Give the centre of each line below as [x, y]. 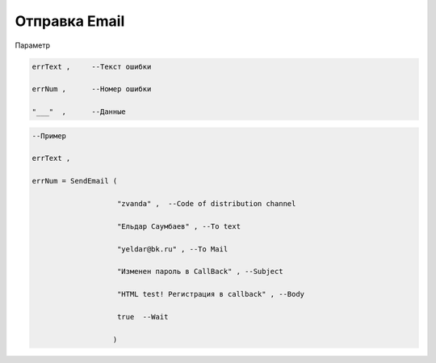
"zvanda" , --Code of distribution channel [207, 204]
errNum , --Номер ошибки [92, 89]
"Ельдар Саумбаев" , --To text [179, 226]
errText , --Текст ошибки [92, 66]
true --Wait [143, 317]
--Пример [49, 136]
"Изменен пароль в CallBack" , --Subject [200, 272]
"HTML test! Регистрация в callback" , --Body [211, 294]
